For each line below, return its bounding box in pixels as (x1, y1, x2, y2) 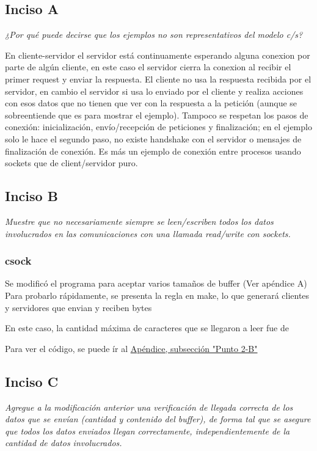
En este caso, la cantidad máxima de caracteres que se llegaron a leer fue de (5, 321, 289, 334)
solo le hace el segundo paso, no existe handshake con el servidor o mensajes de (5, 132, 302, 145)
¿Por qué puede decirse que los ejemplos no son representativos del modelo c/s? (5, 28, 303, 41)
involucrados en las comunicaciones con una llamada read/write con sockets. (5, 227, 291, 240)
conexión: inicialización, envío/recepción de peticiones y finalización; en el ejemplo (5, 120, 312, 133)
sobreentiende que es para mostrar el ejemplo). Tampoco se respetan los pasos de (5, 108, 308, 121)
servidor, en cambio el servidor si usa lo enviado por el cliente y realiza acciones (5, 84, 304, 97)
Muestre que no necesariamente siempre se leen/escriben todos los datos (5, 215, 274, 227)
